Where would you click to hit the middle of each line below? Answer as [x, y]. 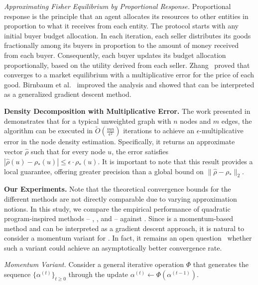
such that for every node [68, 151]
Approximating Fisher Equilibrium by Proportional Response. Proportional [118, 6]
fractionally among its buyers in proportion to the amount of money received [121, 45]
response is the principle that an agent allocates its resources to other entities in [126, 16]
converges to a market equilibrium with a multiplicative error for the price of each [129, 75]
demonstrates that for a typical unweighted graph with [88, 121]
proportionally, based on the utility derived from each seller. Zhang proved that [127, 65]
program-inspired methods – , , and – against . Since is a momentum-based [119, 218]
